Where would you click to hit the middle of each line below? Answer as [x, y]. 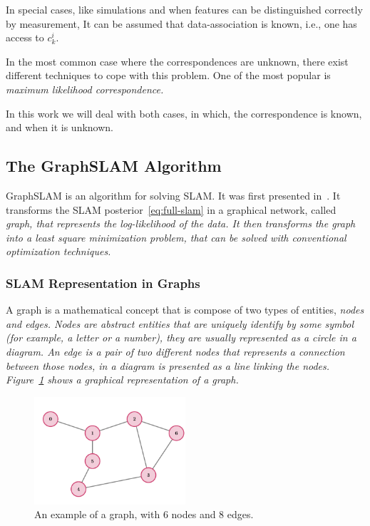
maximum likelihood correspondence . [85, 89]
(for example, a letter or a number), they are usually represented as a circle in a [181, 337]
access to [25, 37]
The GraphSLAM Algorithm [114, 166]
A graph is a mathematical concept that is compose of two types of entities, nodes [185, 310]
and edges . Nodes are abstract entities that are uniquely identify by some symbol [180, 323]
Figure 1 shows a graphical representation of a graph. [122, 380]
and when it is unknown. [60, 127]
